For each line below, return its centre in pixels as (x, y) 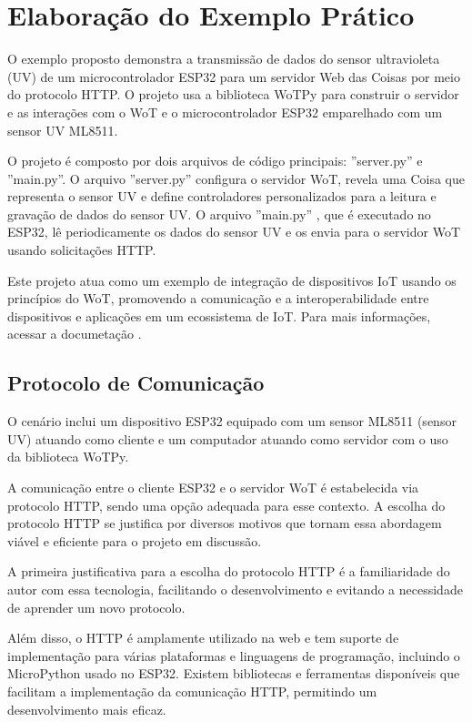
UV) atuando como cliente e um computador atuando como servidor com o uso (228, 438)
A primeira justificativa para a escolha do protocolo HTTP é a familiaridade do (229, 571)
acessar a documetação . (75, 334)
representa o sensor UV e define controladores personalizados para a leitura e (222, 196)
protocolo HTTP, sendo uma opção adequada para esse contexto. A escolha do (226, 505)
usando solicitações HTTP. (82, 250)
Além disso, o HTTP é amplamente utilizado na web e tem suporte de (203, 638)
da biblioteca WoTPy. (68, 457)
